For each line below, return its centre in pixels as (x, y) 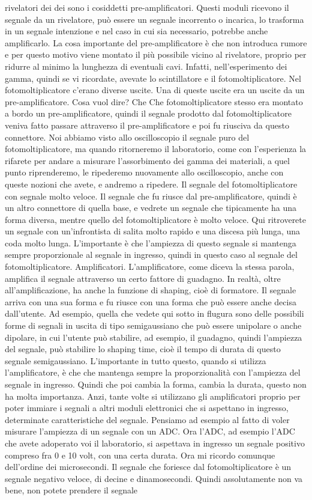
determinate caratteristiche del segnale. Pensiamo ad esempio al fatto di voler (147, 419)
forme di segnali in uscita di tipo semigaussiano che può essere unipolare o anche (153, 325)
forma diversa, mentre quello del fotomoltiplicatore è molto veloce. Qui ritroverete (155, 219)
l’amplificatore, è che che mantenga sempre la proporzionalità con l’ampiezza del (153, 372)
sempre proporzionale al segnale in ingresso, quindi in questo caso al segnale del (151, 255)
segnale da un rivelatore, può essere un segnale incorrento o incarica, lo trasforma (154, 19)
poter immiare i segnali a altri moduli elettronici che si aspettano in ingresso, (147, 408)
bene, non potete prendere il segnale (71, 490)
